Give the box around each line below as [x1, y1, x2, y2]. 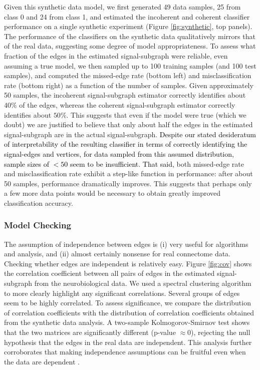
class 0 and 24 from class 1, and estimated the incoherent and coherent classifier [4, 11, 250, 22]
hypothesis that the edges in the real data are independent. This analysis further [4, 336, 252, 347]
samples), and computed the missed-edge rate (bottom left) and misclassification [4, 70, 251, 81]
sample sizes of [4, 158, 50, 169]
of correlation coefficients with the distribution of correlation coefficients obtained [4, 307, 254, 317]
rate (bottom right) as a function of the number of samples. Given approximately [4, 80, 253, 90]
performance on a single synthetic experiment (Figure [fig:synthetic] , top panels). [4, 21, 252, 32]
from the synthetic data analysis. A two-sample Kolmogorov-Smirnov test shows [4, 317, 250, 327]
